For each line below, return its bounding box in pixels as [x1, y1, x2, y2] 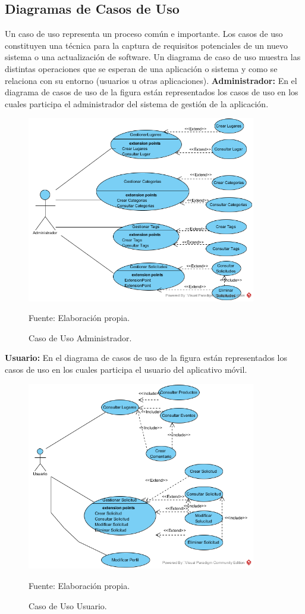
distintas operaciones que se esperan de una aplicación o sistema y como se [5, 62, 278, 74]
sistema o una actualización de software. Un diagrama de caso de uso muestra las [5, 51, 301, 63]
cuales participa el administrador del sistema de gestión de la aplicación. [5, 97, 269, 110]
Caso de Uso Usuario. [29, 599, 107, 612]
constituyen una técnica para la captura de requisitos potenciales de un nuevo [5, 39, 288, 51]
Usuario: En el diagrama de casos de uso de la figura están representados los [5, 351, 287, 364]
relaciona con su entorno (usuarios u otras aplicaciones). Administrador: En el [5, 74, 297, 86]
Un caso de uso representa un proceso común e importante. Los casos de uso [5, 27, 283, 40]
